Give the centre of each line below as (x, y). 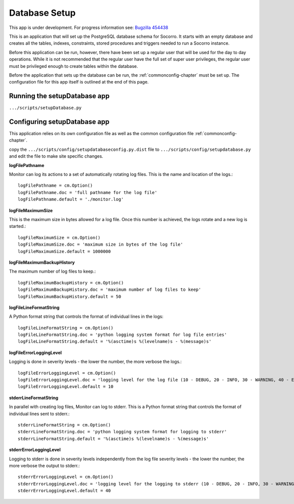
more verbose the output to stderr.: (45, 465)
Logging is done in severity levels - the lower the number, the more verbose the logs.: (96, 362)
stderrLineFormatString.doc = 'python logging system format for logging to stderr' (122, 432)
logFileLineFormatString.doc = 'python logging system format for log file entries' (122, 335)
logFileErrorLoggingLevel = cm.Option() (67, 373)
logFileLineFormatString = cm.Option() (66, 328)
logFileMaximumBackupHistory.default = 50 (70, 296)
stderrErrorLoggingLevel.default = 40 (64, 491)
